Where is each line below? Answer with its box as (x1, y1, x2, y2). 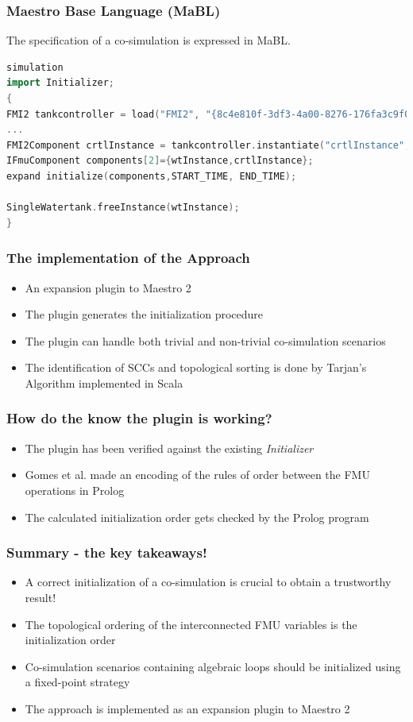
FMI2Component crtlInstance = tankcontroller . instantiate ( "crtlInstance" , (6, 139, 411, 151)
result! (25, 589, 56, 605)
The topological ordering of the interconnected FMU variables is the (25, 616, 357, 632)
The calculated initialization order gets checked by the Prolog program (25, 508, 369, 525)
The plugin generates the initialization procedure (25, 306, 264, 322)
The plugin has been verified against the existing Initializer (25, 439, 314, 456)
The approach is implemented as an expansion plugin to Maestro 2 (25, 700, 350, 716)
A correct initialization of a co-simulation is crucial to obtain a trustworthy (25, 573, 392, 590)
